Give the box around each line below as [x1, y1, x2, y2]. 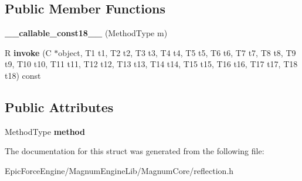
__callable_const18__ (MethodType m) [5, 27, 168, 39]
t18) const [5, 69, 41, 81]
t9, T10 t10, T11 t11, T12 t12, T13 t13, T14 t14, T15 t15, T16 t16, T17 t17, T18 [5, 58, 298, 70]
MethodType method [5, 125, 86, 137]
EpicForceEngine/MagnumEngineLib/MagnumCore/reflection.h [5, 164, 234, 176]
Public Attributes [5, 98, 114, 116]
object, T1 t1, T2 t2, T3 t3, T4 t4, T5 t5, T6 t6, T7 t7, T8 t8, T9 [58, 46, 296, 58]
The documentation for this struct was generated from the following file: [5, 145, 264, 157]
